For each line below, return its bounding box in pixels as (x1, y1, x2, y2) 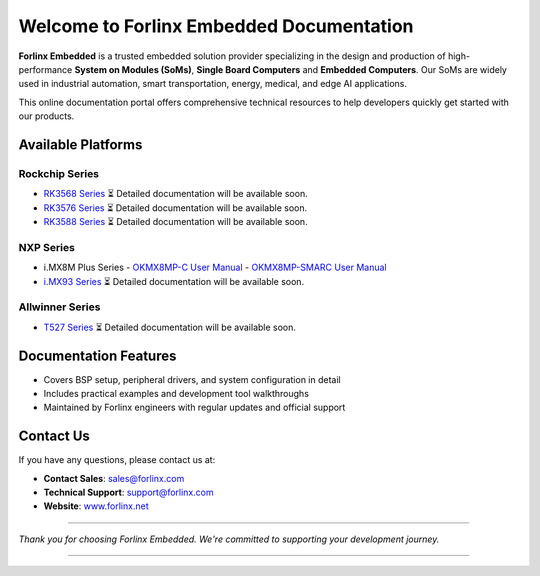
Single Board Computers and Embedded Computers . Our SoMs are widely (196, 63, 507, 75)
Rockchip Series (18, 166, 100, 180)
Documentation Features (18, 347, 177, 364)
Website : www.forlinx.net (43, 500, 149, 512)
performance (18, 63, 73, 75)
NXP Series (18, 240, 75, 254)
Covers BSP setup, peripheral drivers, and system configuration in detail (43, 373, 341, 385)
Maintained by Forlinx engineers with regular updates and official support (43, 401, 346, 414)
